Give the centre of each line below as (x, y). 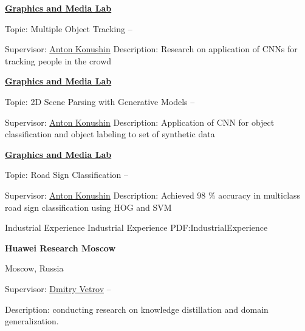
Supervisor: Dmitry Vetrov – (58, 288)
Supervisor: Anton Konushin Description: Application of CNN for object (140, 122)
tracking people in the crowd (58, 60)
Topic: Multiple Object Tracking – (69, 28)
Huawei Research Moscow (60, 247)
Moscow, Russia (34, 268)
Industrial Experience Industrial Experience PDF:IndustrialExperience (136, 227)
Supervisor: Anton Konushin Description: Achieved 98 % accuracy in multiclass (153, 195)
